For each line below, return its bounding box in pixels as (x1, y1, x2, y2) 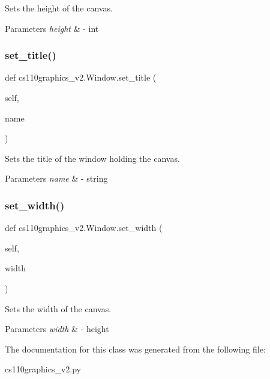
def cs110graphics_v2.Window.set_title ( (5, 71, 157, 84)
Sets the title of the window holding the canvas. (5, 152, 180, 164)
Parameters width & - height (5, 322, 109, 335)
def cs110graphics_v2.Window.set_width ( (5, 221, 163, 234)
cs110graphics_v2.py (5, 363, 81, 375)
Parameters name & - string (5, 172, 108, 185)
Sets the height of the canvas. (5, 2, 113, 14)
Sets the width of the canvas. (5, 302, 112, 315)
